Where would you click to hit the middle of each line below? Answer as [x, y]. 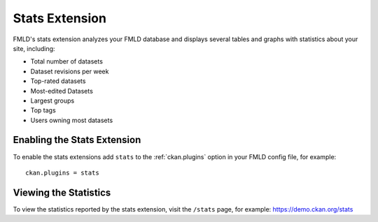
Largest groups [52, 101]
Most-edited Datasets [62, 91]
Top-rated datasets [58, 81]
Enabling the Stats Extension [77, 140]
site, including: [34, 48]
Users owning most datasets [72, 120]
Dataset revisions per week [70, 71]
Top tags [43, 110]
